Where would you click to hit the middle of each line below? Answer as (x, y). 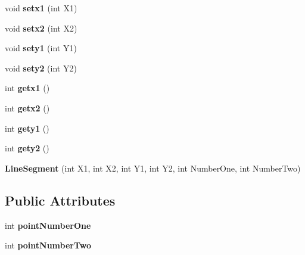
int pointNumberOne (48, 225)
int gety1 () (27, 128)
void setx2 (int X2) (41, 28)
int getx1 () (27, 88)
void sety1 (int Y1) (41, 48)
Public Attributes (60, 200)
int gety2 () (27, 148)
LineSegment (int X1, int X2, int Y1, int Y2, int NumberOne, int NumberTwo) (153, 168)
